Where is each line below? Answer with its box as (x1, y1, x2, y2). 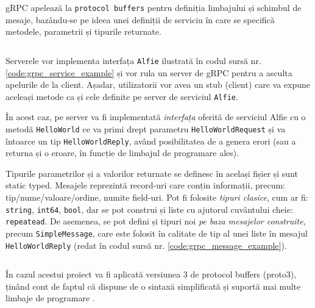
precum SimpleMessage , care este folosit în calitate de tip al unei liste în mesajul (5, 226, 308, 239)
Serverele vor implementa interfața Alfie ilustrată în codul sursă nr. (5, 54, 261, 66)
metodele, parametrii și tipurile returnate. (5, 25, 161, 38)
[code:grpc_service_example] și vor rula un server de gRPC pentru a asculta (5, 66, 292, 79)
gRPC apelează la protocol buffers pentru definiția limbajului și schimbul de (5, 1, 302, 13)
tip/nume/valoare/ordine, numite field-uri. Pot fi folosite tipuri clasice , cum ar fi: (5, 191, 308, 204)
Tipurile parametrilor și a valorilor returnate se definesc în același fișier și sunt (5, 167, 298, 179)
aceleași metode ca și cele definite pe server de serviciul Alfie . (5, 90, 238, 102)
